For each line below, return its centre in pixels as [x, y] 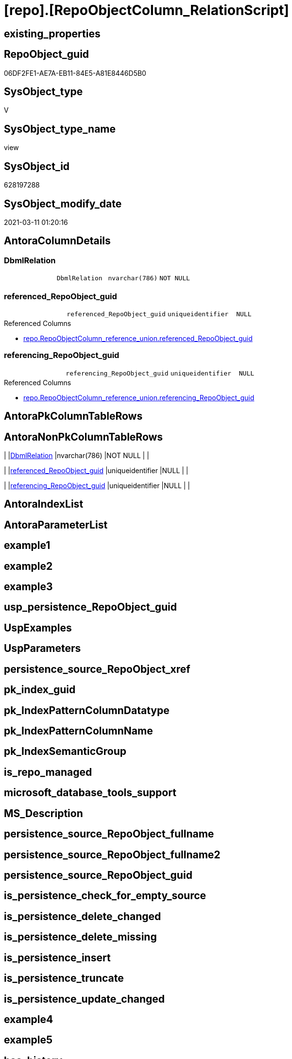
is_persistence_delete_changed [83, 916]
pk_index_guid [40, 690]
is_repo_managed [48, 772]
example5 [28, 1040]
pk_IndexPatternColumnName [78, 731]
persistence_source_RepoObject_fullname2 [112, 854]
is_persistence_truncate [64, 978]
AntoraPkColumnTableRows [73, 416]
